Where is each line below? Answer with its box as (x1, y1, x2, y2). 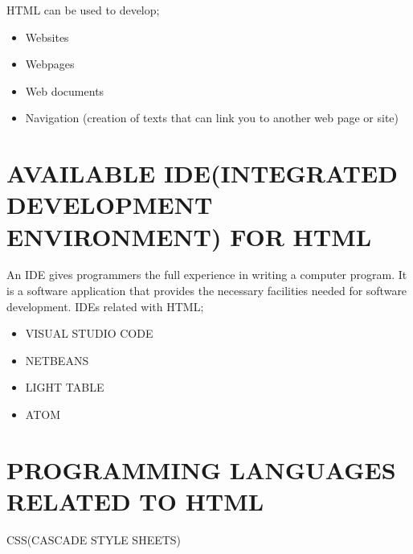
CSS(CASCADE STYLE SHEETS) (6, 531, 182, 548)
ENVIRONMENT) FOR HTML (6, 220, 372, 252)
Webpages (25, 55, 75, 72)
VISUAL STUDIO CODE (25, 325, 153, 342)
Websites (25, 28, 69, 45)
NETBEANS (25, 351, 89, 368)
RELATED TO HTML (6, 485, 264, 517)
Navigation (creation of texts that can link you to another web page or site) (25, 109, 399, 126)
